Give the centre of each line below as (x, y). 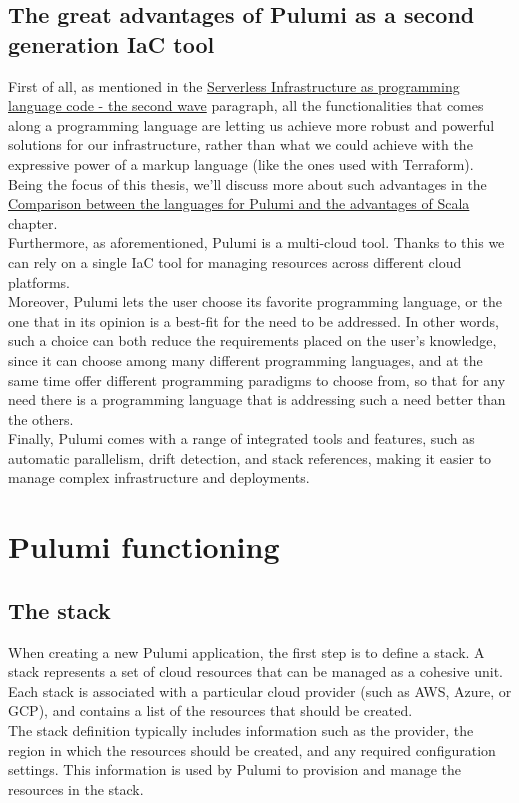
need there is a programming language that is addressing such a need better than (257, 399)
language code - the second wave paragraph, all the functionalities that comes (246, 105)
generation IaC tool (111, 43)
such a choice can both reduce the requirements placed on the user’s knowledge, (252, 340)
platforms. (39, 281)
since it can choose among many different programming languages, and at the (245, 359)
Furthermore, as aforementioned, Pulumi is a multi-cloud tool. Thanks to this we (256, 242)
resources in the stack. (76, 788)
